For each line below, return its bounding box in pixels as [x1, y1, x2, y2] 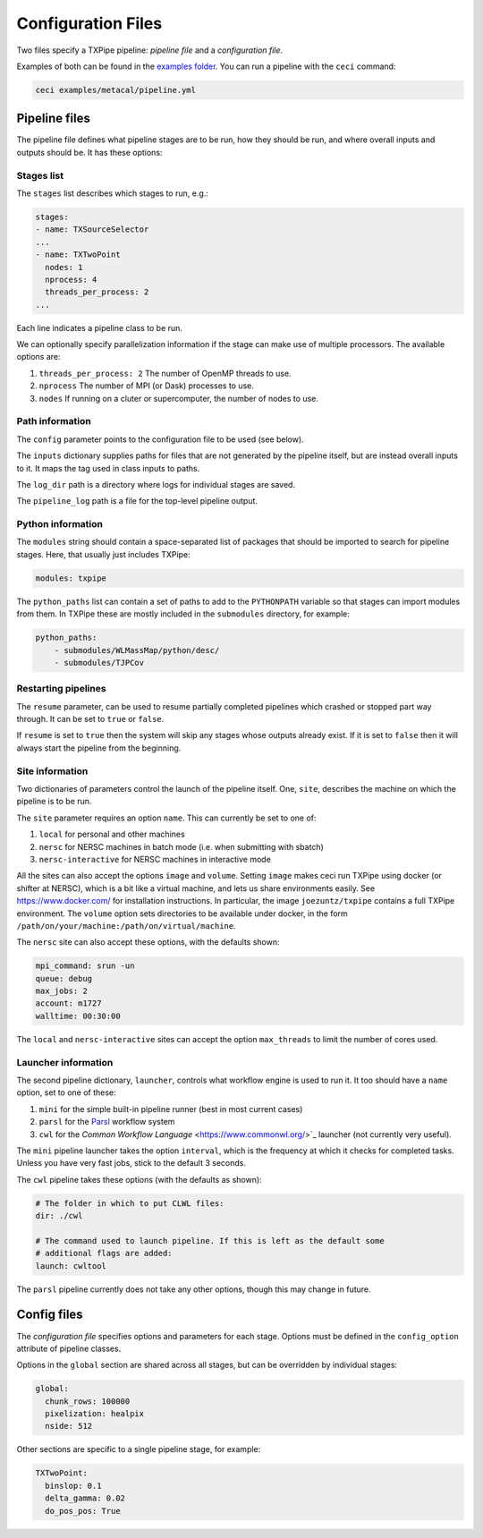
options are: [16, 352, 62, 362]
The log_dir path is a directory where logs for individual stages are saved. [16, 479, 295, 489]
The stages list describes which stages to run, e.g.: [16, 188, 209, 199]
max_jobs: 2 [35, 986, 89, 997]
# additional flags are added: [35, 1248, 174, 1259]
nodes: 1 [45, 262, 83, 272]
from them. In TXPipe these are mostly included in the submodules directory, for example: [16, 608, 351, 619]
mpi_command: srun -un [35, 961, 135, 971]
